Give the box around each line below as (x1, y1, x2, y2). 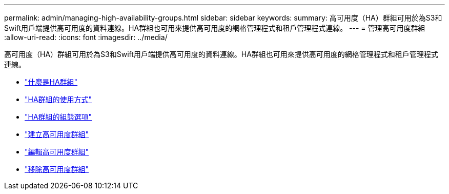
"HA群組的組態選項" (25, 112, 92, 121)
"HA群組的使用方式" (25, 95, 92, 104)
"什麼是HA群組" (25, 77, 78, 86)
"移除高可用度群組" (25, 165, 89, 173)
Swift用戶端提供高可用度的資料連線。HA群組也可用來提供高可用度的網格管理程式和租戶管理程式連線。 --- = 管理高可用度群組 (4, 24, 425, 32)
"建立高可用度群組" (25, 130, 89, 139)
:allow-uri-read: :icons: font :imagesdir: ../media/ (4, 33, 168, 42)
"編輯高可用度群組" (25, 147, 89, 156)
